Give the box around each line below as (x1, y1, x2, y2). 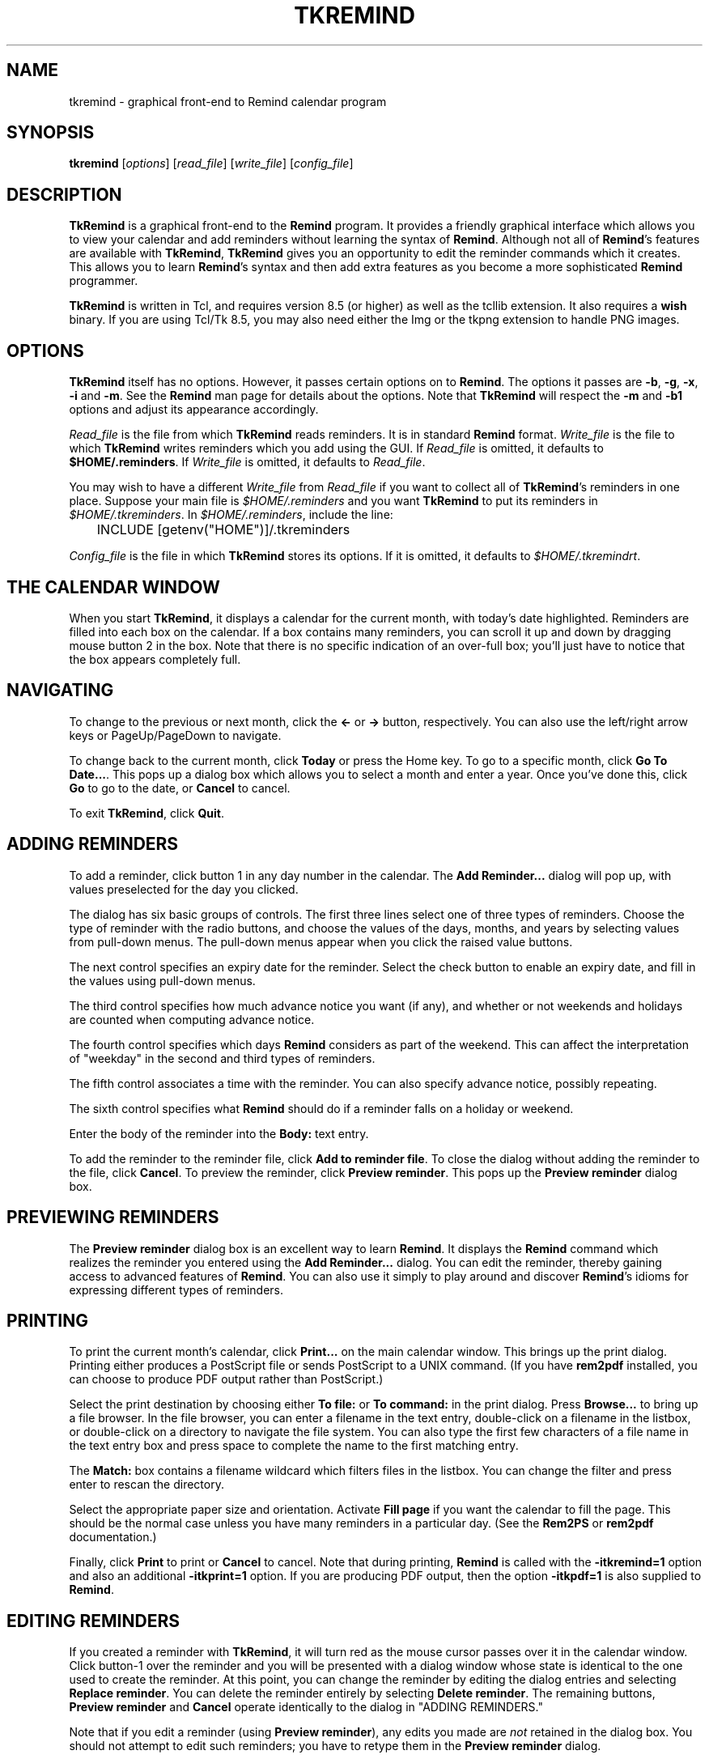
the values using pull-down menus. (69, 973, 256, 988)
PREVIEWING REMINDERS (6, 1207, 219, 1228)
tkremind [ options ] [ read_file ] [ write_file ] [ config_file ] (69, 156, 354, 171)
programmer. (69, 274, 138, 288)
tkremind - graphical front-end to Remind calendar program (69, 94, 387, 108)
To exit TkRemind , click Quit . (69, 805, 224, 820)
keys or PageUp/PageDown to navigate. (69, 728, 282, 742)
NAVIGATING (6, 680, 114, 701)
